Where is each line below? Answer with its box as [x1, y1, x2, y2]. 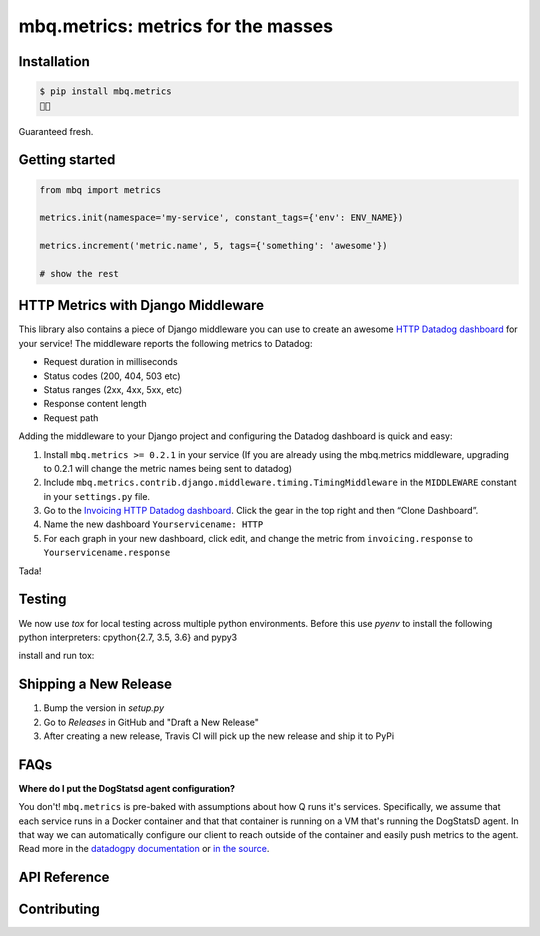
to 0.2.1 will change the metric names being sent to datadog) [43, 462, 293, 474]
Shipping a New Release [18, 676, 173, 693]
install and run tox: [18, 650, 95, 662]
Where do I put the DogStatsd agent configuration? [18, 782, 235, 794]
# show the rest [39, 268, 120, 279]
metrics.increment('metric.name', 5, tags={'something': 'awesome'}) [39, 240, 388, 252]
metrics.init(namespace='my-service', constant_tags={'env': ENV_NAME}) [39, 212, 404, 224]
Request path [43, 411, 99, 424]
